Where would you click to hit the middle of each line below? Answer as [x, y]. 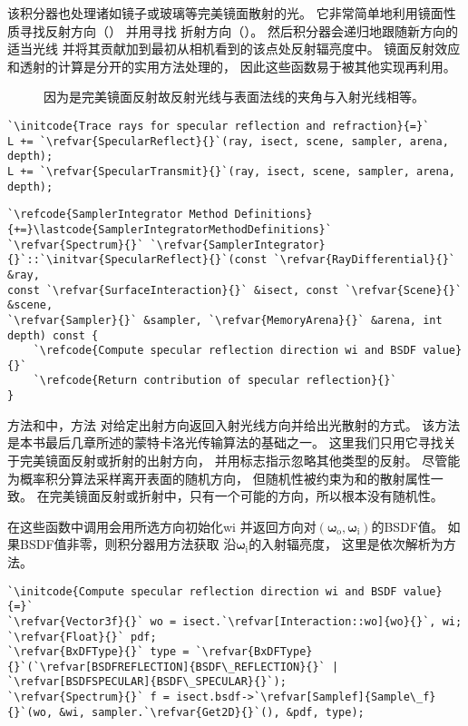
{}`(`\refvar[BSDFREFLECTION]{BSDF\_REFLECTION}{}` [166, 667]
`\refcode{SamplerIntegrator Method [118, 215]
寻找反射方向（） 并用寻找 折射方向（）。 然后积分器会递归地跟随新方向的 [239, 30]
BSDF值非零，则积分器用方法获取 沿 [128, 544]
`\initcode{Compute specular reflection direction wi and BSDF [202, 591]
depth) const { [53, 335]
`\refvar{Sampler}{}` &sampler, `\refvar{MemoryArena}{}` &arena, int [225, 320]
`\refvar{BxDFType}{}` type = [98, 652]
